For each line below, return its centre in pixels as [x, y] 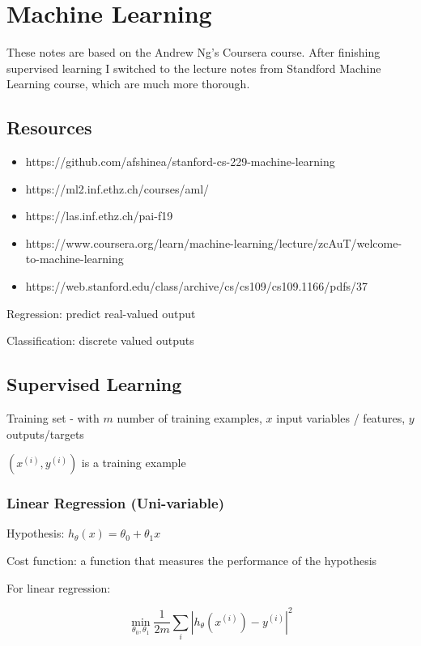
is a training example [134, 463]
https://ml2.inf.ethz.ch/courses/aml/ [117, 188]
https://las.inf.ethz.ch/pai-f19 [99, 216]
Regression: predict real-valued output [101, 313]
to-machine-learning [74, 259]
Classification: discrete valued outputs [100, 340]
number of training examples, [189, 418]
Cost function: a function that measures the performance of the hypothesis [192, 561]
